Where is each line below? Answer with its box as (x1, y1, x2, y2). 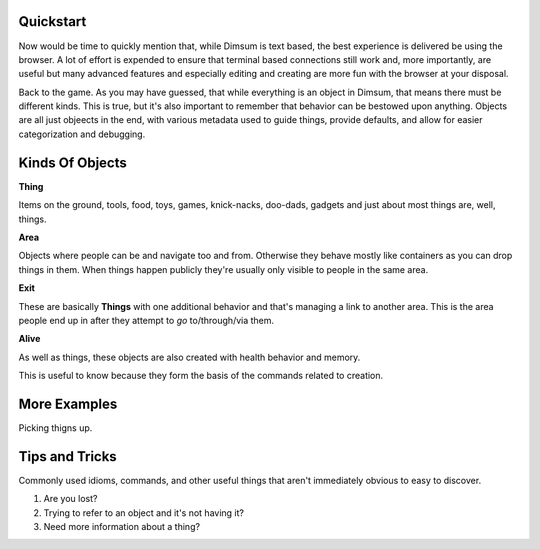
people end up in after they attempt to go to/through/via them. (18, 314, 275, 326)
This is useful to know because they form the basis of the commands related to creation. (18, 370, 384, 382)
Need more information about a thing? (43, 521, 200, 533)
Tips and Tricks (18, 448, 117, 465)
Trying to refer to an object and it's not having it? (43, 506, 245, 519)
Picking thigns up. (18, 421, 93, 434)
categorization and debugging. (18, 128, 146, 140)
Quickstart (18, 13, 87, 30)
